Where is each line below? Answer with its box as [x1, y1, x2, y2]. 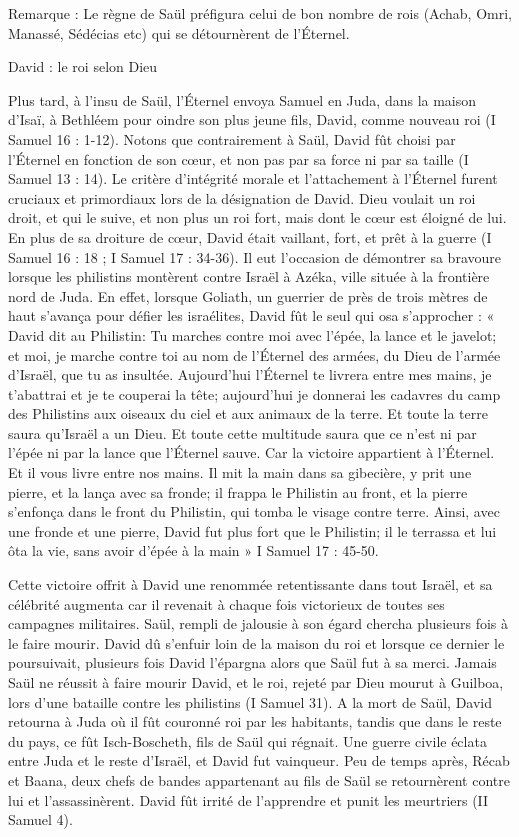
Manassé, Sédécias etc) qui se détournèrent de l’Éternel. [8, 22, 350, 43]
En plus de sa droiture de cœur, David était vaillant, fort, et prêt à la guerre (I [8, 226, 492, 247]
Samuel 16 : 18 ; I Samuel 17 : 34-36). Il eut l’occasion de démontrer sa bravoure [8, 246, 501, 267]
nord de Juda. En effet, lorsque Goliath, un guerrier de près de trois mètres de [8, 285, 488, 306]
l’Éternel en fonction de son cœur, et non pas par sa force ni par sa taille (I [8, 148, 469, 169]
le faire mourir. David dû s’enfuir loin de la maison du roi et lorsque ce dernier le [8, 632, 505, 653]
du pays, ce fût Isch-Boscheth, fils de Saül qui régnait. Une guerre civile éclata [8, 730, 487, 751]
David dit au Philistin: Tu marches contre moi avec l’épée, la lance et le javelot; [8, 324, 497, 345]
